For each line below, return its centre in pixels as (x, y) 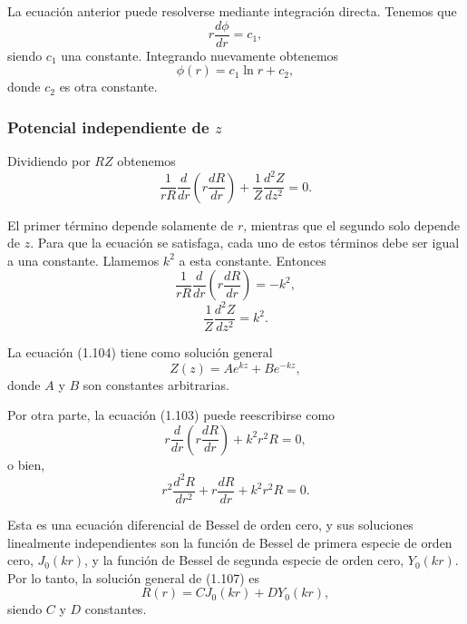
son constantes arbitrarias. (156, 384)
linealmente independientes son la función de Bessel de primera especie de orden (230, 542)
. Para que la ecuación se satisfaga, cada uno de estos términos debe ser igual (245, 243)
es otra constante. (108, 87)
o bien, (26, 464)
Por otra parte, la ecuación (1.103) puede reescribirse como (171, 415)
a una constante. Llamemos (83, 260)
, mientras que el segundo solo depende (351, 224)
